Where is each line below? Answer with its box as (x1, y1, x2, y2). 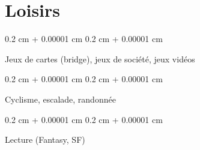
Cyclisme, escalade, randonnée (5, 92, 116, 105)
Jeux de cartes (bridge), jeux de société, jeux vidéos (5, 52, 195, 65)
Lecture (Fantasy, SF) (5, 133, 85, 146)
